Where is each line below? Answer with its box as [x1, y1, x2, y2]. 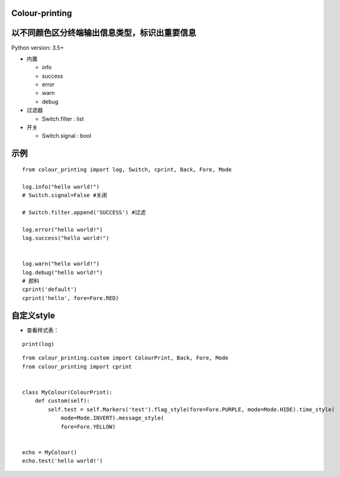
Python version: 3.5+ [11, 43, 64, 51]
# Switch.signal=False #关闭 [22, 192, 107, 199]
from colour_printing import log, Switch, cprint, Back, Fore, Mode [22, 166, 232, 173]
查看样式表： [26, 326, 59, 334]
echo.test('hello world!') [22, 457, 103, 465]
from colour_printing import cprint [22, 363, 132, 370]
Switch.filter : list [42, 115, 84, 122]
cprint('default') [22, 286, 78, 293]
